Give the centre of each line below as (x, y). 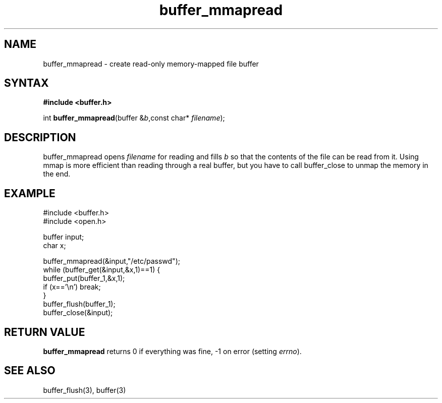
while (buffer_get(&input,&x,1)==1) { (102, 270)
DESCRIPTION (40, 137)
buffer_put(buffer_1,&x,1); (84, 278)
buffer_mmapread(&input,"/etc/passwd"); (112, 261)
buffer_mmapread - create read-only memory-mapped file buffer (151, 64)
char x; (54, 246)
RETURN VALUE (45, 332)
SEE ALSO (30, 371)
